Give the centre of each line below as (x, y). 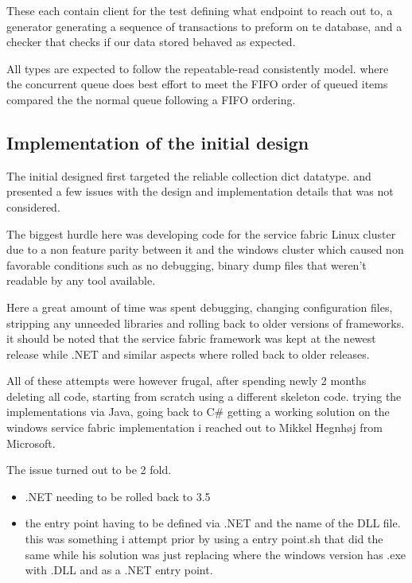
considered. (33, 206)
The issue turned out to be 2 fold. (89, 470)
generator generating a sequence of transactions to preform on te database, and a (204, 26)
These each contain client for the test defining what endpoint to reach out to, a (200, 10)
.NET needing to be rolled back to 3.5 (118, 496)
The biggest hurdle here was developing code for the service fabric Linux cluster (201, 233)
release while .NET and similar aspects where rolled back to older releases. (188, 354)
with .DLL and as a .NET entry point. (119, 570)
